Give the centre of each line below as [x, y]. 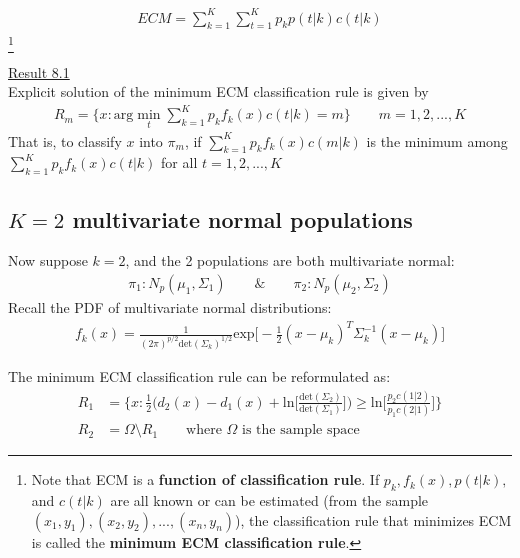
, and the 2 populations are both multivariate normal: [290, 260]
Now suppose [48, 260]
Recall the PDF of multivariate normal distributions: [170, 307]
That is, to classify [65, 140]
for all [179, 162]
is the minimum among [437, 140]
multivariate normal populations [242, 218]
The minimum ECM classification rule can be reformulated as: [199, 376]
